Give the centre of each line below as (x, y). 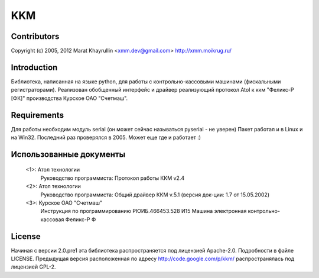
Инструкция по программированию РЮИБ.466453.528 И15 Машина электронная (144, 211)
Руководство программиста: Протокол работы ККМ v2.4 (113, 178)
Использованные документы (68, 154)
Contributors (35, 36)
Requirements (38, 115)
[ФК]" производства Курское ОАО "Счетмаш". (69, 98)
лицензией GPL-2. (33, 267)
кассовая (52, 219)
